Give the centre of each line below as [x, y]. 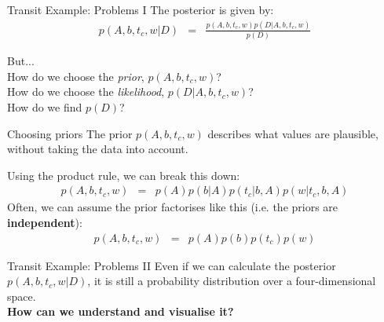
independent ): [45, 223]
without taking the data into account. [98, 149]
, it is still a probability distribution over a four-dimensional [232, 281]
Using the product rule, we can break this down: [124, 175]
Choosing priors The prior [70, 133]
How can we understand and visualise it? [121, 311]
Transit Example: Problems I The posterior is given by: [141, 9]
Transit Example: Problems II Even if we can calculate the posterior [172, 265]
